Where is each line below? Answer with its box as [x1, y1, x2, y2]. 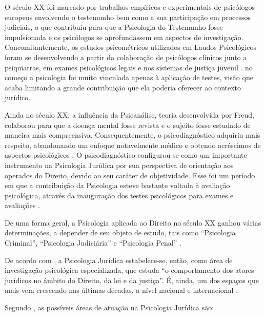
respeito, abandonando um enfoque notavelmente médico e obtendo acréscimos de [5, 139, 261, 150]
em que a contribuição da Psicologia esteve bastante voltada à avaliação [5, 180, 230, 191]
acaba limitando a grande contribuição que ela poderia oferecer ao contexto [5, 82, 241, 92]
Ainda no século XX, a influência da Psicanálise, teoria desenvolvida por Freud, [5, 109, 254, 120]
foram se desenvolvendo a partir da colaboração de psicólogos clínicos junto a [5, 51, 247, 62]
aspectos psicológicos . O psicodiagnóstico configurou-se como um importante [5, 150, 247, 160]
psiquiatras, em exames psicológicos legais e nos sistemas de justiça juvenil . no [5, 62, 253, 72]
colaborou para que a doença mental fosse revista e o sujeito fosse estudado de [5, 119, 251, 130]
